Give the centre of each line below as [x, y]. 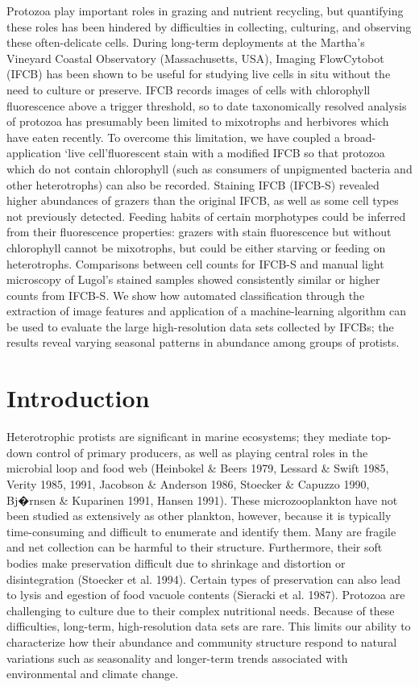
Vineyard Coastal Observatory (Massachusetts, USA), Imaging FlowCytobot [195, 58]
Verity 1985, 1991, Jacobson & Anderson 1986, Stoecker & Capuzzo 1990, [188, 483]
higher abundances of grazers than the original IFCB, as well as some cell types [203, 200]
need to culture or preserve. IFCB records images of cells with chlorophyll [189, 89]
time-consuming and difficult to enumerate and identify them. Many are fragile [201, 531]
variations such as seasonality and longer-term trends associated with [177, 658]
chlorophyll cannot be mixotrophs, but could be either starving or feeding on [196, 247]
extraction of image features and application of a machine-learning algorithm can [207, 311]
